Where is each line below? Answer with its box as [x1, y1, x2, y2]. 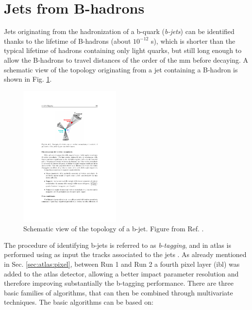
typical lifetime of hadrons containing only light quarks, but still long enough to [4, 45, 242, 55]
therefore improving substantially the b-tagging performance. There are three [4, 278, 234, 288]
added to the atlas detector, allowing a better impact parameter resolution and [4, 268, 239, 278]
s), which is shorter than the [151, 35, 235, 46]
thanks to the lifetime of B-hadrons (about [4, 35, 131, 46]
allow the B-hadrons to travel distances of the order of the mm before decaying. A [4, 54, 249, 65]
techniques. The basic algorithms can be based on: [4, 297, 153, 307]
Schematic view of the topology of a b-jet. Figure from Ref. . [23, 224, 204, 234]
